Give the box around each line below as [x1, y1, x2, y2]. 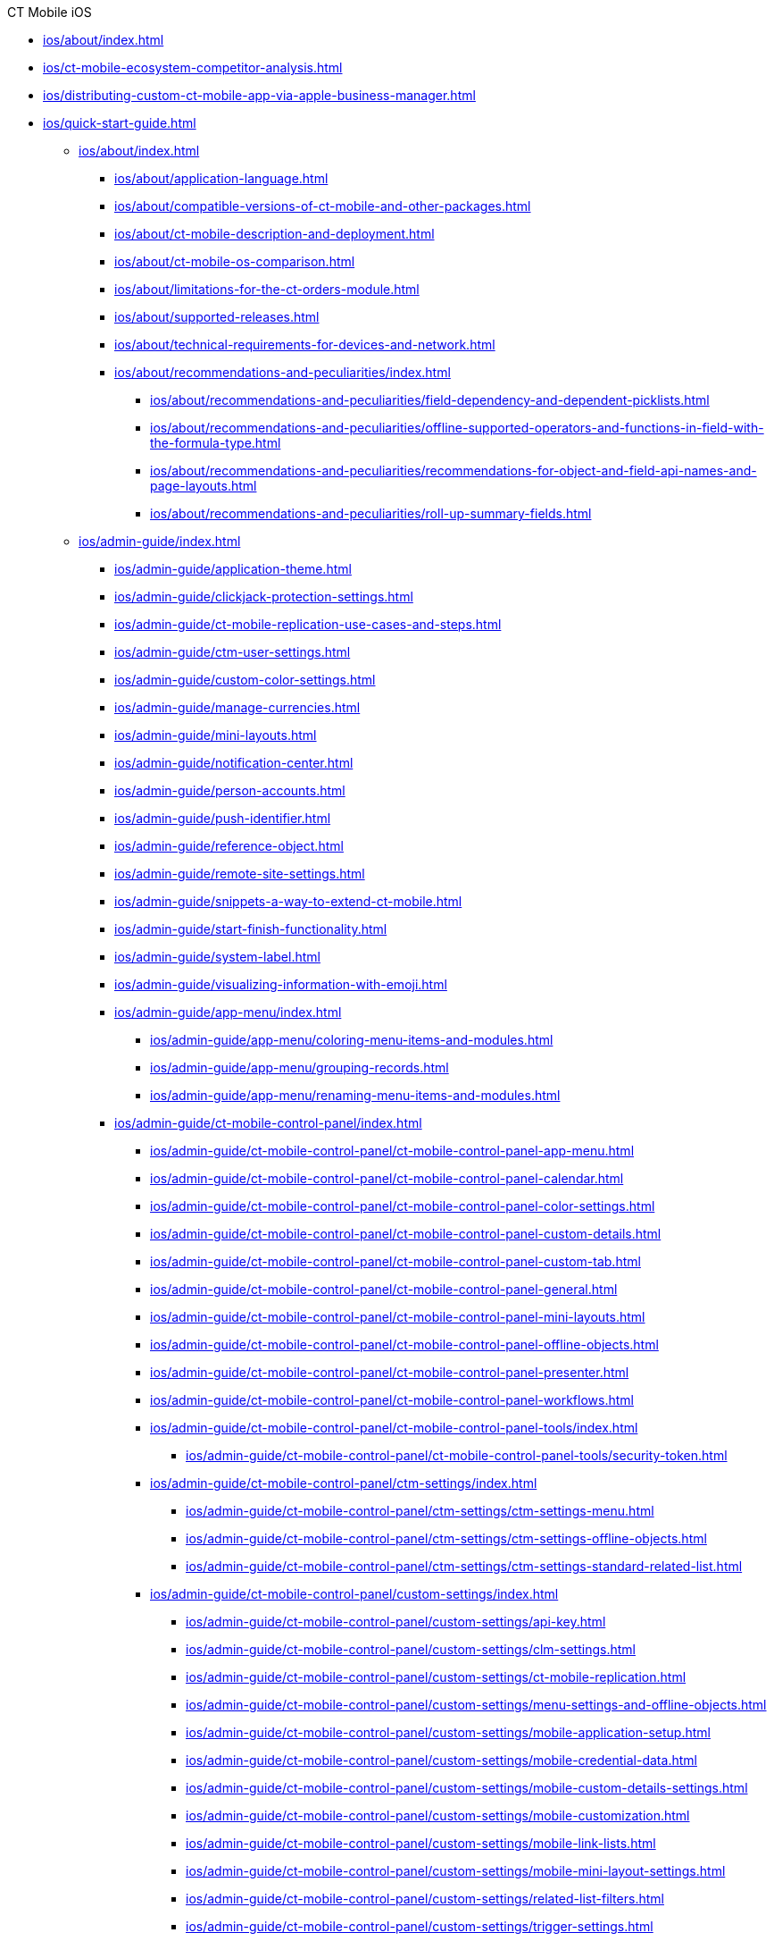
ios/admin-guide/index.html [79, 534, 241, 549]
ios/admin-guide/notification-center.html [114, 755, 354, 770]
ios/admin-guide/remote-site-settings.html [114, 866, 365, 881]
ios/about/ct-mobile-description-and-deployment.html [114, 226, 435, 241]
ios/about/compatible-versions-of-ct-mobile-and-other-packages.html [114, 198, 531, 214]
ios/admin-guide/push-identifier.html [114, 811, 331, 826]
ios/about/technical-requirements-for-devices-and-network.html [114, 337, 495, 352]
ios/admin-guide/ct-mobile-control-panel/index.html [114, 1115, 422, 1130]
